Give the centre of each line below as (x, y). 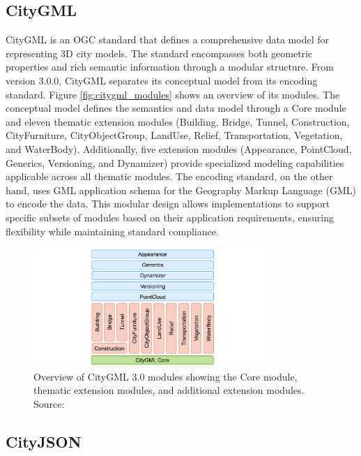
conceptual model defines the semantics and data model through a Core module (176, 108)
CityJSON (44, 441)
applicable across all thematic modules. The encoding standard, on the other (169, 176)
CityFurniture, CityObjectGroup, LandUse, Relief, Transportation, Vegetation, (174, 135)
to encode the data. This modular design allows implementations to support (168, 204)
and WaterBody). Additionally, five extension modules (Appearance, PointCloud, (179, 148)
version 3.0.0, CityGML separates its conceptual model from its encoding (162, 80)
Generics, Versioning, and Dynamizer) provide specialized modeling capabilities (175, 162)
